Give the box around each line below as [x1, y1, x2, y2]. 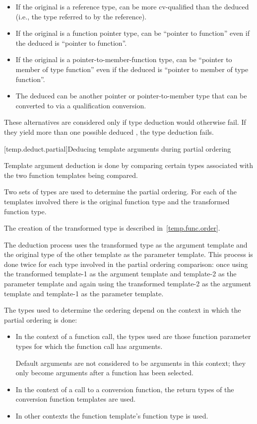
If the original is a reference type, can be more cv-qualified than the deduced [15, 1, 249, 11]
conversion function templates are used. [15, 394, 136, 404]
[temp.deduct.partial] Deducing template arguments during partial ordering [4, 143, 231, 154]
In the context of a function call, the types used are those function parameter [15, 331, 251, 341]
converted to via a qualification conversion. [15, 100, 146, 110]
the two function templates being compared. [4, 170, 138, 180]
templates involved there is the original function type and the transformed [4, 196, 230, 206]
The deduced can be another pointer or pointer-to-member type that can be [15, 90, 247, 101]
